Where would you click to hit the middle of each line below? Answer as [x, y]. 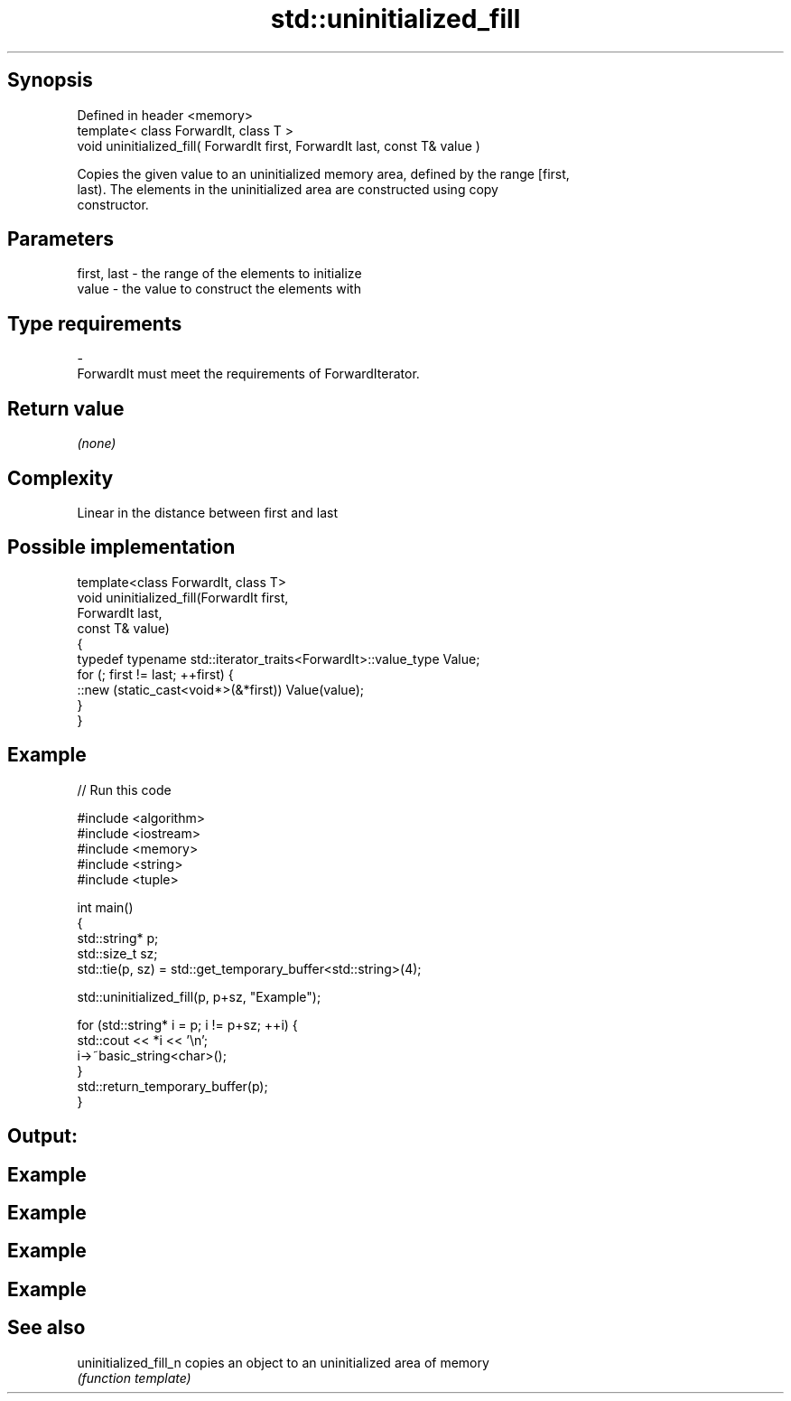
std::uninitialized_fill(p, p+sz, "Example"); [199, 996]
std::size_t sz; [117, 953]
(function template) [134, 1378]
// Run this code [124, 789]
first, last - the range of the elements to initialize [219, 274]
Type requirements [95, 323]
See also [47, 1328]
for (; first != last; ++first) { [155, 674]
